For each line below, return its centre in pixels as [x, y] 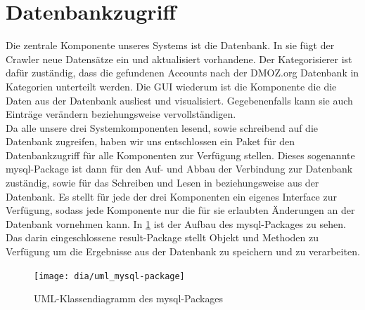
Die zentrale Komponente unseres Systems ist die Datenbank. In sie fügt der [170, 45]
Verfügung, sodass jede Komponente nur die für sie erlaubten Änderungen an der [180, 210]
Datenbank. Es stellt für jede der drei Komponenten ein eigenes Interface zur [171, 196]
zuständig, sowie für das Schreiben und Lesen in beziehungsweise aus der [162, 183]
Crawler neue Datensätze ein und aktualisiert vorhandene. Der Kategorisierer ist [179, 59]
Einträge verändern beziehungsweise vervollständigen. [121, 114]
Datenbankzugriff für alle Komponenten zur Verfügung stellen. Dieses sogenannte [180, 155]
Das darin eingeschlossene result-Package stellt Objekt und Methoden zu [162, 237]
